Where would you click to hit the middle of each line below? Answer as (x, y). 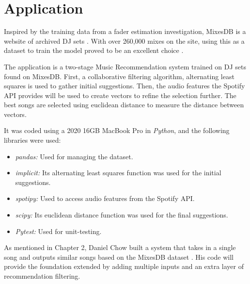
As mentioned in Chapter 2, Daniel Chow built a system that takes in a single (120, 247)
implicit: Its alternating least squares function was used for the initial (118, 173)
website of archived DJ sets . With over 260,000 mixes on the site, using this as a (124, 41)
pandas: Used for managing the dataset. (74, 156)
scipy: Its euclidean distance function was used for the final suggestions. (122, 215)
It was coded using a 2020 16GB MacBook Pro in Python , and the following (117, 130)
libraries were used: (32, 140)
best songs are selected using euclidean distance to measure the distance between (124, 105)
